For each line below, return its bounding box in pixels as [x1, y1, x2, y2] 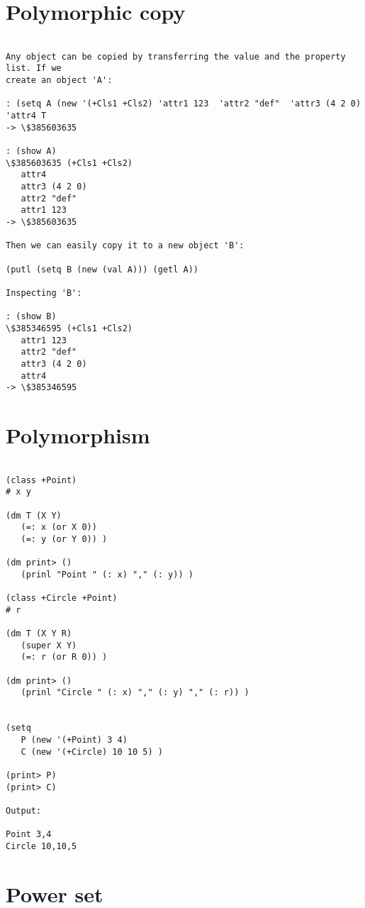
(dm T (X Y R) [6, 629, 72, 639]
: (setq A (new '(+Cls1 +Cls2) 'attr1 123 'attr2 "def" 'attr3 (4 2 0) [6, 99, 361, 109]
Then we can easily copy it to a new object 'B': [6, 240, 245, 251]
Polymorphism [6, 421, 150, 449]
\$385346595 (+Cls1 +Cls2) [6, 323, 133, 333]
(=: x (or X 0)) [21, 522, 97, 533]
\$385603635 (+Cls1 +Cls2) [6, 157, 133, 168]
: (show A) [6, 146, 57, 157]
